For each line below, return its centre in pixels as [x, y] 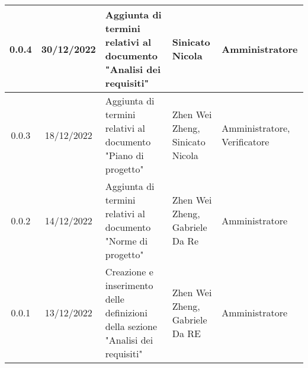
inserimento [129, 285]
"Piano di [124, 155]
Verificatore [246, 142]
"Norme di [126, 241]
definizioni [126, 313]
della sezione [131, 326]
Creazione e [129, 272]
